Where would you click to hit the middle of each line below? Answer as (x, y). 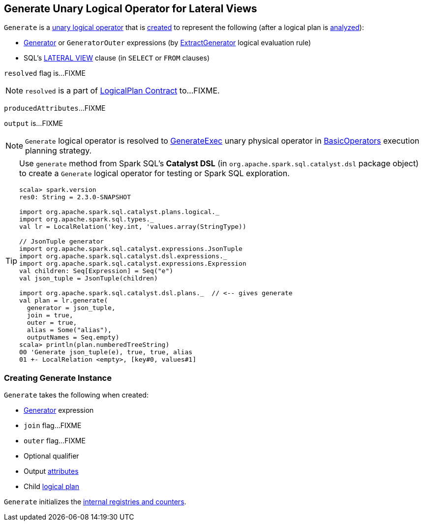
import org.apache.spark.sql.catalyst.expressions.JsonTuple (131, 249)
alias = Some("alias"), (69, 330)
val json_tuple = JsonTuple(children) (89, 278)
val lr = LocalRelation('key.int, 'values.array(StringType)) (133, 227)
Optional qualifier (51, 456)
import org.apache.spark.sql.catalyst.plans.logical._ (119, 212)
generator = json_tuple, (71, 308)
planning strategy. (59, 151)
